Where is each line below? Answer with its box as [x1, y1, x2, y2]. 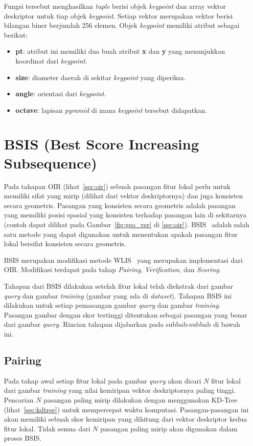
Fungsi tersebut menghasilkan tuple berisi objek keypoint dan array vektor [4, 1, 226, 11]
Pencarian [4, 394, 34, 404]
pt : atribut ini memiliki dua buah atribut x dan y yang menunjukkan [15, 46, 225, 56]
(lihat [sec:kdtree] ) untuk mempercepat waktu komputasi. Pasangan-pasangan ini [4, 404, 249, 414]
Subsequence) [4, 152, 97, 172]
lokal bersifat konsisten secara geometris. [4, 238, 126, 249]
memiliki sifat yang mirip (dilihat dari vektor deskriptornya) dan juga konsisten [4, 191, 243, 201]
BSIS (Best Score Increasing [4, 133, 199, 153]
